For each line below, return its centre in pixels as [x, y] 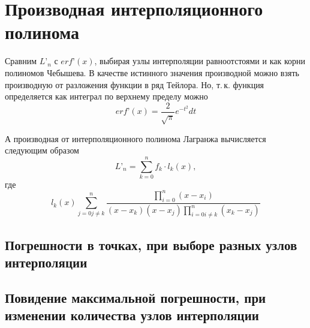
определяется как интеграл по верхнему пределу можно [106, 96]
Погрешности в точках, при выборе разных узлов [151, 244]
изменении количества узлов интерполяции [132, 315]
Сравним [21, 61]
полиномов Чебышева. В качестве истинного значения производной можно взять [152, 72]
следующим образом [42, 150]
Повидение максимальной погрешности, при [136, 297]
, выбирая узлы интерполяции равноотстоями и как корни [200, 61]
